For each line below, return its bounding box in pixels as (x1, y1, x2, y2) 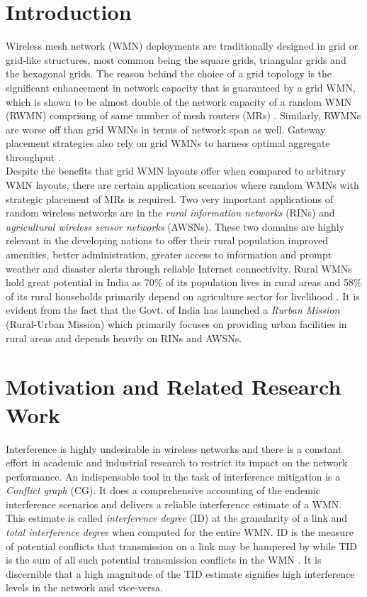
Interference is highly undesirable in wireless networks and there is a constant (6, 441, 342, 456)
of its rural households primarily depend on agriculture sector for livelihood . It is (6, 288, 360, 303)
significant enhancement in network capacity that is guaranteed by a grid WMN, (6, 80, 356, 94)
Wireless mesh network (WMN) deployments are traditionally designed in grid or (6, 38, 358, 53)
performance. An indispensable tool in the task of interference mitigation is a (6, 469, 341, 483)
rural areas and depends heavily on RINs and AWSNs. (6, 330, 242, 345)
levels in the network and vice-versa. (6, 580, 163, 595)
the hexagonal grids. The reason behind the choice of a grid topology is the (6, 66, 332, 81)
